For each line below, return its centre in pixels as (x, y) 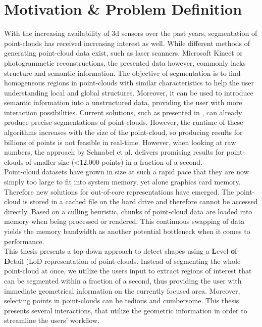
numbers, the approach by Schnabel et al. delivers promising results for (114, 152)
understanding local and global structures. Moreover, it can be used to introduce (129, 92)
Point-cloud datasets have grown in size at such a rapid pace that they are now (126, 172)
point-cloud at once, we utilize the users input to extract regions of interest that (128, 271)
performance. (24, 241)
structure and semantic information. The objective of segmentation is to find (122, 73)
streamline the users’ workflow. (52, 320)
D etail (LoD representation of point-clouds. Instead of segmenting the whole (122, 261)
